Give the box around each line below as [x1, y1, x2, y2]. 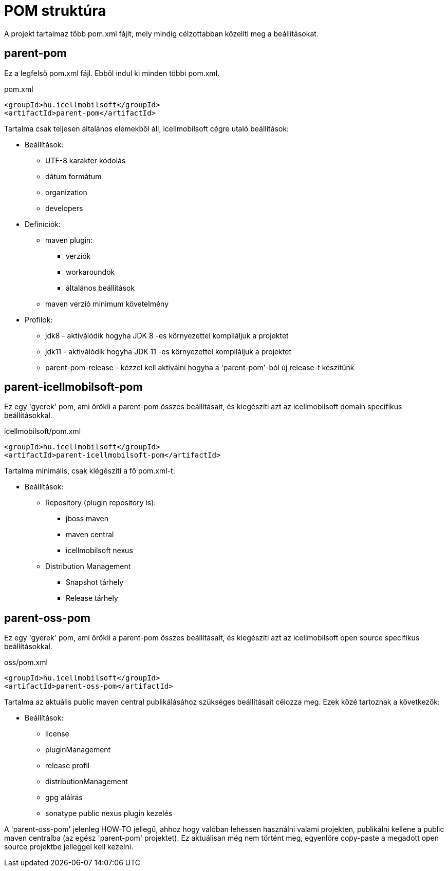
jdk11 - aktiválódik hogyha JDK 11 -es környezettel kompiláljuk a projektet [45, 347, 292, 356]
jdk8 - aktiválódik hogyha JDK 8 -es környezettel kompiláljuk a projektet [45, 331, 289, 340]
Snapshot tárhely [66, 578, 124, 587]
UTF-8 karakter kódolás [45, 156, 126, 165]
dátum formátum [45, 172, 102, 181]
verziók [66, 251, 91, 260]
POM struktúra [4, 2, 106, 20]
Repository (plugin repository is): [45, 498, 156, 507]
